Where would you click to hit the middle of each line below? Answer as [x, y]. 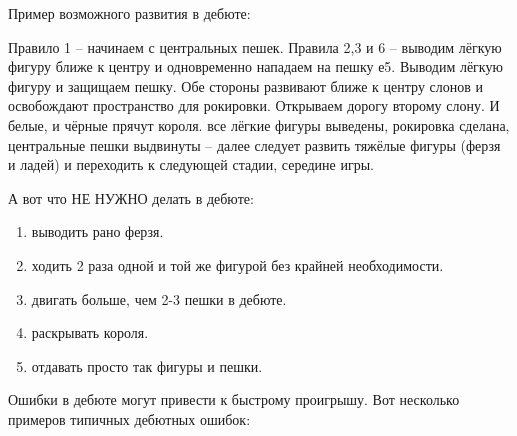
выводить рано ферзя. [97, 231]
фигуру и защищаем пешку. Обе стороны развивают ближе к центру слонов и [246, 85]
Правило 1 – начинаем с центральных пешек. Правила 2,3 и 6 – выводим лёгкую [255, 46]
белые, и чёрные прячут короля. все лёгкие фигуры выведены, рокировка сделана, [259, 124]
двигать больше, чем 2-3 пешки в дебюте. [159, 298]
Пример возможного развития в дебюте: [129, 13]
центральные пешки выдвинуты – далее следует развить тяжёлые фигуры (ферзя [254, 144]
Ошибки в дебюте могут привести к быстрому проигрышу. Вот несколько [234, 399]
